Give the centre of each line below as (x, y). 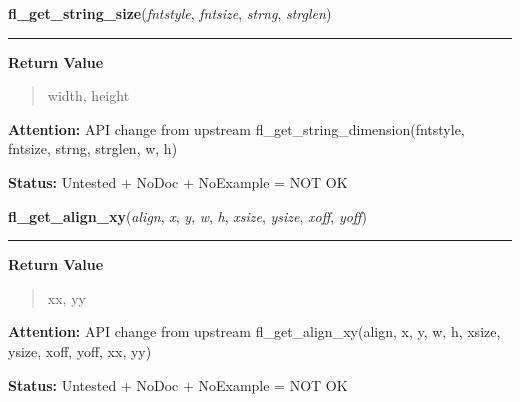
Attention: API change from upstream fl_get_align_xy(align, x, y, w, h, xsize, (254, 331)
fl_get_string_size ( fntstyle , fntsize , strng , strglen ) (170, 13)
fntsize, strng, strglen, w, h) (93, 148)
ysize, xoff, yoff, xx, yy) (80, 350)
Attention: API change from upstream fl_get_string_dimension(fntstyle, (236, 128)
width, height (88, 95)
